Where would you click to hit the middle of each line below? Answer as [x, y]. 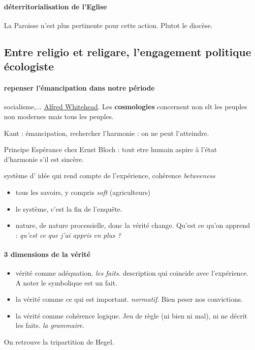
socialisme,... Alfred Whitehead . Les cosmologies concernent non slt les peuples [126, 107]
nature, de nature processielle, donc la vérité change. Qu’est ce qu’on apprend [133, 225]
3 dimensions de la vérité [47, 254]
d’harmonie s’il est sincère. [44, 159]
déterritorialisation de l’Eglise [56, 6]
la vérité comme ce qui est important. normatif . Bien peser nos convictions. [129, 299]
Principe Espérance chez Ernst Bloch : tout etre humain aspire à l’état [111, 149]
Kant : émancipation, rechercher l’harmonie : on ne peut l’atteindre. [107, 133]
